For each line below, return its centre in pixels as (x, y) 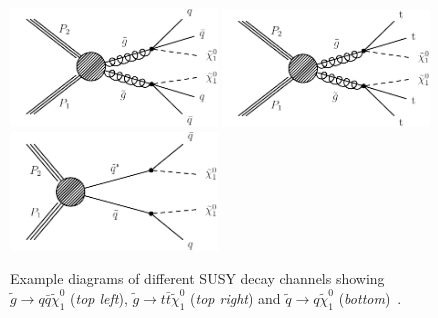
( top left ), (99, 297)
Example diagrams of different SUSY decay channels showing (197, 278)
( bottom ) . (370, 297)
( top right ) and (235, 297)
